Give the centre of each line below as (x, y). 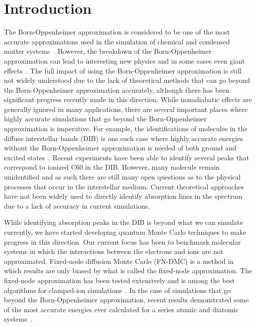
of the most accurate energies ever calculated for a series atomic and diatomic (121, 309)
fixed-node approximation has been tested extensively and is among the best (119, 280)
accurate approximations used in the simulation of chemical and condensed (117, 41)
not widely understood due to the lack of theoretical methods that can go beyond (127, 80)
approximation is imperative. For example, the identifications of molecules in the (126, 128)
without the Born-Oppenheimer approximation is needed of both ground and (120, 148)
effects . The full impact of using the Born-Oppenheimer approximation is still (123, 70)
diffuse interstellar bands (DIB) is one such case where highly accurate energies (124, 138)
